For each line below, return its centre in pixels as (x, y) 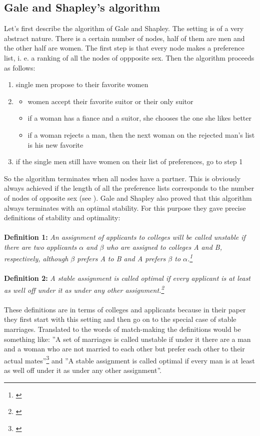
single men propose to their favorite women (82, 84)
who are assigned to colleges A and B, (164, 247)
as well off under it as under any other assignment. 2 (84, 289)
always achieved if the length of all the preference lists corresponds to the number (129, 188)
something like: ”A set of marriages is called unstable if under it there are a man (127, 339)
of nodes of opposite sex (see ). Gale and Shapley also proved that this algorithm (128, 197)
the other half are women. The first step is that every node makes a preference (124, 48)
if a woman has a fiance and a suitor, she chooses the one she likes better (139, 118)
